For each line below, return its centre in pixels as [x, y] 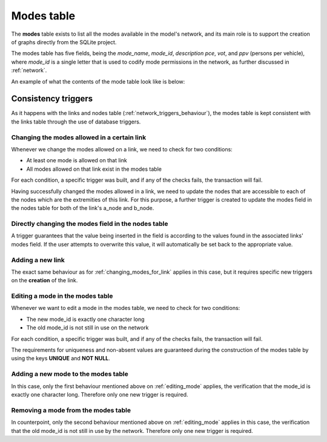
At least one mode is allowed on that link [77, 160]
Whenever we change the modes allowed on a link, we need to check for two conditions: [122, 149]
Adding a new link [38, 260]
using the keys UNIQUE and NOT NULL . [61, 358]
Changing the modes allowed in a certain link [79, 137]
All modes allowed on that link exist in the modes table [94, 169]
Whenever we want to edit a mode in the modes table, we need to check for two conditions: [126, 308]
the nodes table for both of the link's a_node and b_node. [83, 208]
